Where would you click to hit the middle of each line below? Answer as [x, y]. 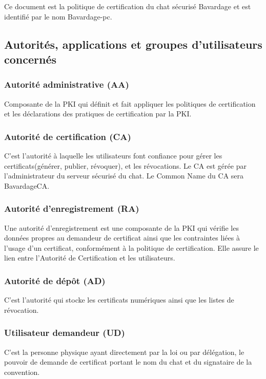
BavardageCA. [27, 185]
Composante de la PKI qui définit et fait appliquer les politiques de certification [130, 103]
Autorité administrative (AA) [67, 84]
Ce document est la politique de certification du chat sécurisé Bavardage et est [128, 6]
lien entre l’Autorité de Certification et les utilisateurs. [90, 258]
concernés [30, 59]
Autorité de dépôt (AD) [55, 280]
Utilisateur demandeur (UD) [65, 333]
